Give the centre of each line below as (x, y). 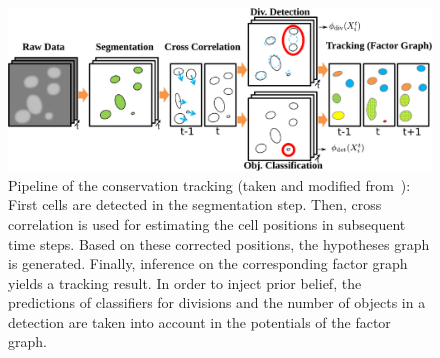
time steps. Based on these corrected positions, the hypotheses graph (219, 243)
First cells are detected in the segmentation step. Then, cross (195, 204)
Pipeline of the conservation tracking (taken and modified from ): (209, 184)
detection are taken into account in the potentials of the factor (199, 321)
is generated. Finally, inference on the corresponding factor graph (208, 263)
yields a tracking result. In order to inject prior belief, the (185, 282)
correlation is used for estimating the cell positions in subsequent (207, 223)
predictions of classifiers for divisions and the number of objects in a (217, 302)
